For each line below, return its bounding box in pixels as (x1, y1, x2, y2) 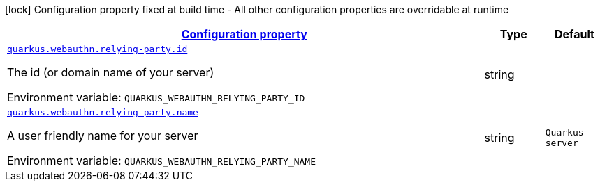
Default (554, 27, 594, 41)
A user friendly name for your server (7, 129, 198, 143)
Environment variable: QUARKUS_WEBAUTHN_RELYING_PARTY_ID (7, 90, 305, 104)
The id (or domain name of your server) (7, 65, 214, 79)
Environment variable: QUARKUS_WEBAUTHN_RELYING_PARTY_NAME (7, 154, 316, 168)
